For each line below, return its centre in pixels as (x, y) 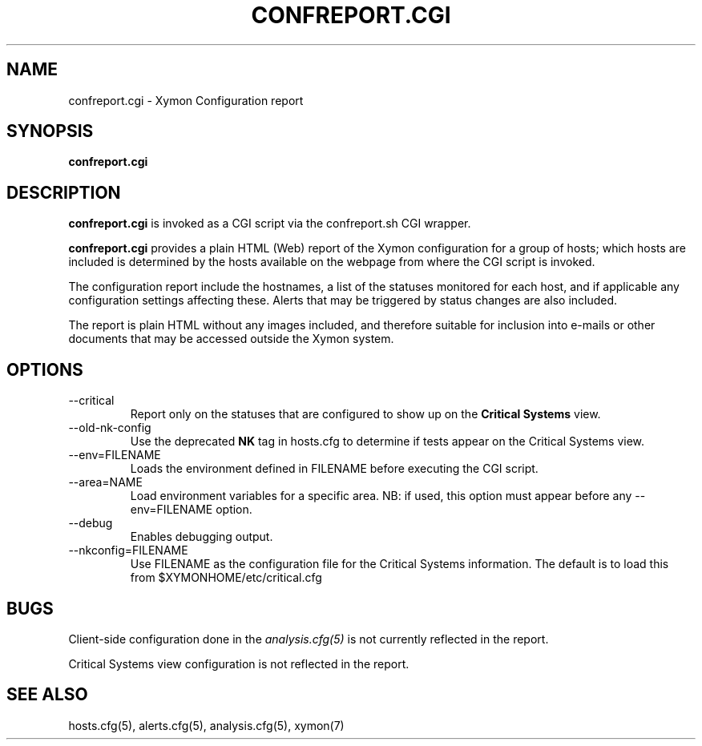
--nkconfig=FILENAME (128, 550)
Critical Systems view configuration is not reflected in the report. (239, 663)
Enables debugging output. (202, 537)
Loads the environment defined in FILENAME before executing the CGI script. (334, 469)
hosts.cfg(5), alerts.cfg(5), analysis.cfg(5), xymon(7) (206, 725)
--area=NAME (105, 482)
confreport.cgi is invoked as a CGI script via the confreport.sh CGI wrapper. (270, 224)
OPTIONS (45, 369)
